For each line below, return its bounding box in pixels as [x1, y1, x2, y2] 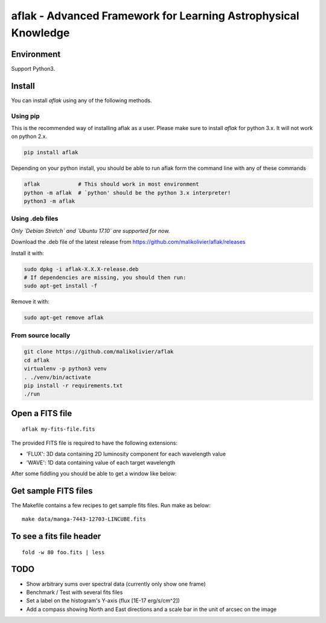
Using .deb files [11, 215, 59, 223]
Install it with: [11, 249, 45, 256]
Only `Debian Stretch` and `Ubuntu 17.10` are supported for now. [11, 227, 170, 234]
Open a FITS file [11, 408, 72, 419]
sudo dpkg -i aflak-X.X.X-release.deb [24, 266, 139, 272]
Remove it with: [11, 298, 50, 305]
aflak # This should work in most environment [24, 181, 199, 188]
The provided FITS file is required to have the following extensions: [11, 439, 178, 446]
